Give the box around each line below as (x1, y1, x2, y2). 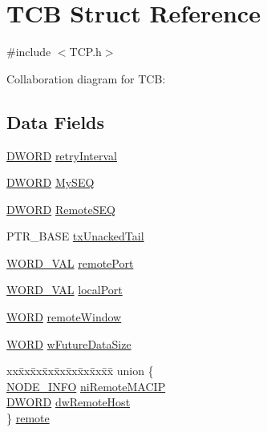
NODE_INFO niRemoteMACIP (6, 377, 166, 394)
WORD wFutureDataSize (6, 335, 131, 352)
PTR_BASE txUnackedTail (6, 228, 144, 244)
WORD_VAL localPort (6, 281, 123, 298)
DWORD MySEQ (6, 174, 95, 191)
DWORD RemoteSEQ (6, 200, 115, 217)
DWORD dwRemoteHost (6, 394, 131, 410)
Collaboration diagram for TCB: (6, 70, 166, 87)
